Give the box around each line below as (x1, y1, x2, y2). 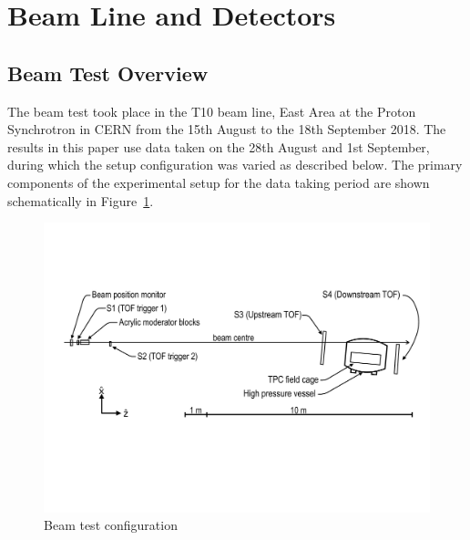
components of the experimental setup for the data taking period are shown (7, 172, 430, 192)
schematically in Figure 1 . (7, 191, 154, 210)
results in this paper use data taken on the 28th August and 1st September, (7, 137, 430, 156)
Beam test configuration (44, 515, 178, 535)
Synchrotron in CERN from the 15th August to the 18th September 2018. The (7, 119, 446, 139)
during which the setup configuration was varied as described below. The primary (7, 155, 463, 174)
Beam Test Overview (7, 58, 209, 87)
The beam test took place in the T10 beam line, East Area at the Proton (7, 101, 416, 120)
